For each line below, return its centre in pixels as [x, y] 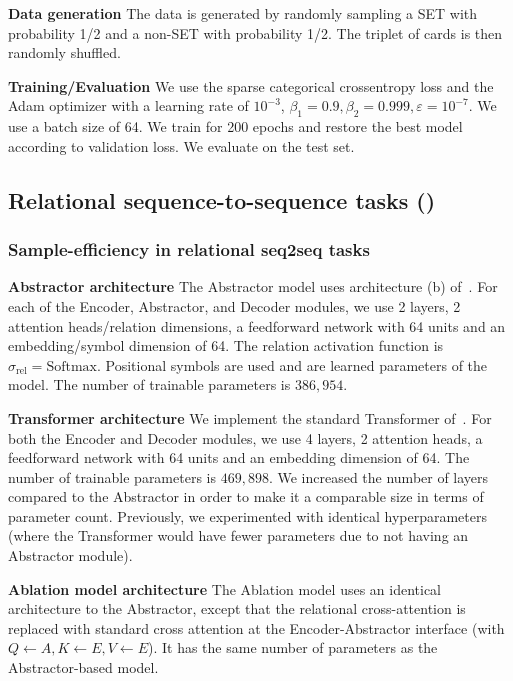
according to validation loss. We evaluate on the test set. [181, 145]
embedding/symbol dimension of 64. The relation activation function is [226, 345]
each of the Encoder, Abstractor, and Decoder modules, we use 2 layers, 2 [234, 305]
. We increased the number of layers [378, 476]
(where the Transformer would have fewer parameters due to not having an [238, 535]
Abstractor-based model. [83, 667]
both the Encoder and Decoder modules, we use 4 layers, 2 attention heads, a [245, 437]
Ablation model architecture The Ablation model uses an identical [225, 588]
